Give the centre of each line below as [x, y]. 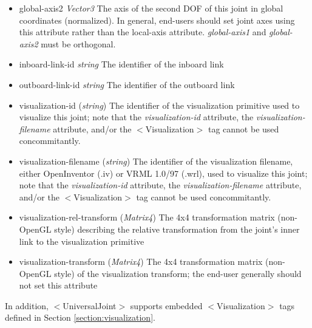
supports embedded [166, 305]
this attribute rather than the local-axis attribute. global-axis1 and [143, 32]
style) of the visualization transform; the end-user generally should [178, 273]
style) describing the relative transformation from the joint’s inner [177, 229]
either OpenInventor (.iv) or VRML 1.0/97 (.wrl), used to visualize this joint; [163, 173]
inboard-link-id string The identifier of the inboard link [121, 64]
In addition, [27, 305]
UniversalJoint [90, 305]
